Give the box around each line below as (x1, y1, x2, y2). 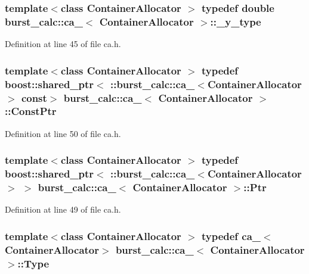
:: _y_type (210, 14, 261, 29)
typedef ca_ (201, 228, 261, 243)
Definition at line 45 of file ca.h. (5, 38, 121, 50)
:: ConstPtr (5, 104, 57, 119)
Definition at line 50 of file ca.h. (5, 127, 121, 139)
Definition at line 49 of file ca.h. (5, 203, 121, 216)
